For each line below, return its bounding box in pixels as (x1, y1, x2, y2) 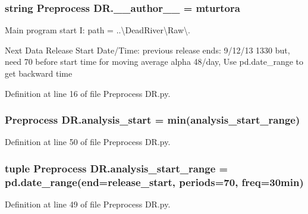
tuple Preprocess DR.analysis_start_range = (5, 160, 228, 175)
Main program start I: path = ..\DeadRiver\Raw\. (5, 24, 190, 36)
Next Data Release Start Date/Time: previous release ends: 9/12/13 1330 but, (5, 43, 290, 56)
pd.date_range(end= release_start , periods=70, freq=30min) (5, 174, 304, 189)
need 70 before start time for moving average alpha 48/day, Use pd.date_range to (5, 55, 304, 68)
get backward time (5, 67, 73, 79)
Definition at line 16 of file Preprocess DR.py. (5, 87, 171, 99)
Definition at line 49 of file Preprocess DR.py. (5, 198, 171, 210)
